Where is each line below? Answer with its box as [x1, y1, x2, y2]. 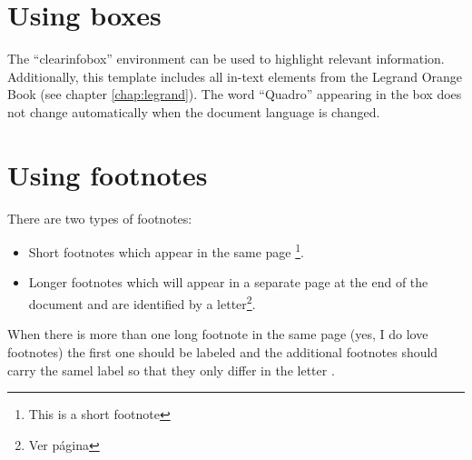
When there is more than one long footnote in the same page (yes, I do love [7, 325, 428, 344]
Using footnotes [7, 155, 208, 193]
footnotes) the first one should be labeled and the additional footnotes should [7, 342, 438, 361]
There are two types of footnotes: [7, 208, 192, 227]
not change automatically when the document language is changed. [7, 102, 380, 121]
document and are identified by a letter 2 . [28, 292, 256, 313]
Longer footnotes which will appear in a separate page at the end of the [28, 273, 428, 292]
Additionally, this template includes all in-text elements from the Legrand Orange [7, 66, 463, 85]
